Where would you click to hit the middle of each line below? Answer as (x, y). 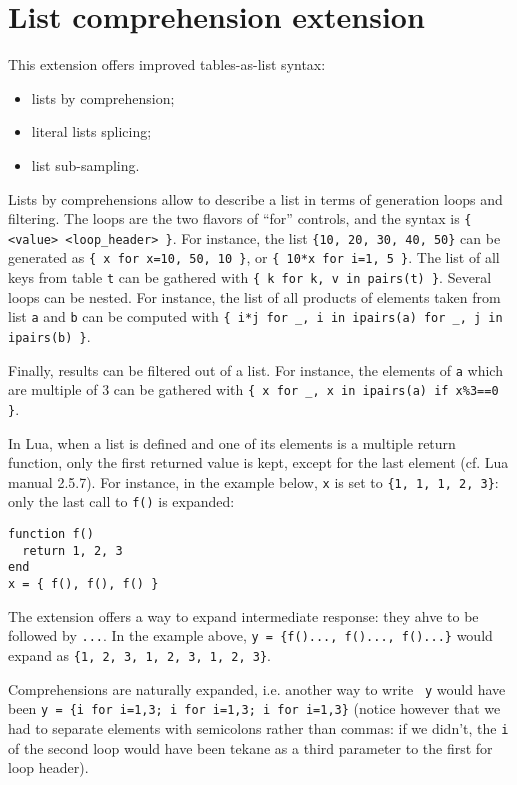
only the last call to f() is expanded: (121, 501)
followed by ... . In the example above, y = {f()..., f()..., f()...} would (250, 635)
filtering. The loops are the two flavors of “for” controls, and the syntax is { (240, 218)
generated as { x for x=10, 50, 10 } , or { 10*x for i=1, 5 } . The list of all (254, 257)
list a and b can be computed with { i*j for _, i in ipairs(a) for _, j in (255, 316)
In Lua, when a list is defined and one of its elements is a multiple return (232, 442)
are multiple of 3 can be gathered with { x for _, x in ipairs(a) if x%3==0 (253, 389)
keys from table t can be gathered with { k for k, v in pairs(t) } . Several (250, 277)
